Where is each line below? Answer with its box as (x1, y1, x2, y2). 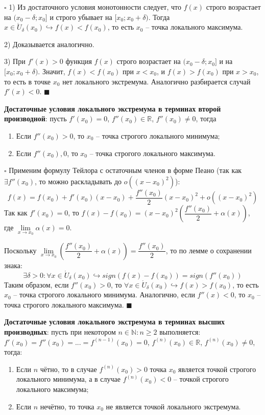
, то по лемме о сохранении (165, 245, 252, 255)
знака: (4, 259, 22, 270)
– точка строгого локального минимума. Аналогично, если (13, 289, 195, 300)
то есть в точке (4, 76, 51, 86)
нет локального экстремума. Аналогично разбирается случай (62, 76, 251, 86)
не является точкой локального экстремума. (106, 401, 241, 411)
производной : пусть (4, 113, 67, 124)
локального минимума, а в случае (16, 374, 121, 384)
